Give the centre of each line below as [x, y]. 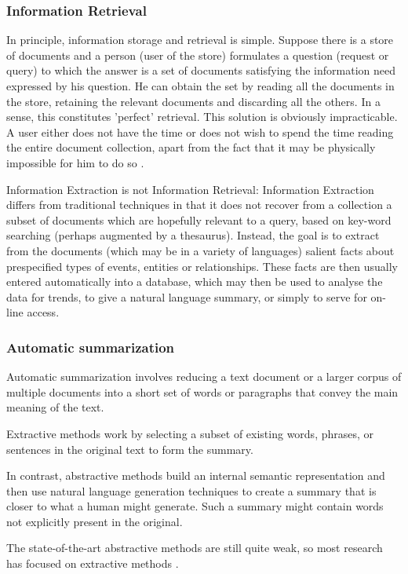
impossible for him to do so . [75, 162]
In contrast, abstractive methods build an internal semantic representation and [196, 475]
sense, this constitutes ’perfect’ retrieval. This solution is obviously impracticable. [202, 117]
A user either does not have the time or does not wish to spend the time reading [200, 132]
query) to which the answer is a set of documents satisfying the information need [201, 70]
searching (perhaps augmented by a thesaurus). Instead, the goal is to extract [193, 235]
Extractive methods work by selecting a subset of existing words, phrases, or [190, 433]
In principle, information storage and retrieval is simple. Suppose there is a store [200, 40]
